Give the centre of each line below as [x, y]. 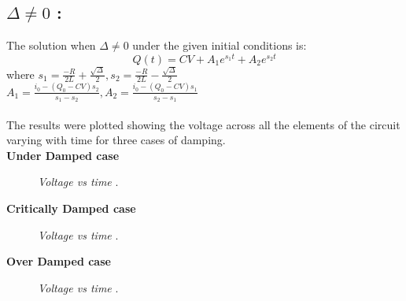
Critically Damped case [71, 208]
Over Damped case [59, 261]
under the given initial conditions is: [220, 45]
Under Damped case [63, 155]
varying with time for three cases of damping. [116, 140]
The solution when [51, 45]
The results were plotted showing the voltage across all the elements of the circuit [203, 124]
